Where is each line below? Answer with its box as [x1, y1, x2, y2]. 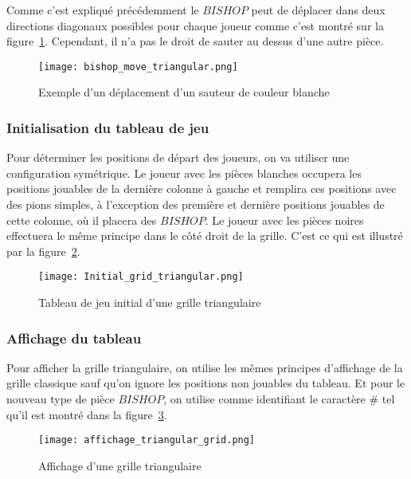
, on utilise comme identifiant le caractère [163, 391, 366, 407]
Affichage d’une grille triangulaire [38, 457, 202, 473]
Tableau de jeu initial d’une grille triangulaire [38, 294, 261, 311]
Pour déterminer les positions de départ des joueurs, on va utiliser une [6, 149, 350, 166]
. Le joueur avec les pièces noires [205, 211, 364, 228]
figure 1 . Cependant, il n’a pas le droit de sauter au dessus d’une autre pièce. [6, 33, 384, 49]
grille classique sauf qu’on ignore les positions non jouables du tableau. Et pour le [6, 375, 405, 391]
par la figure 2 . [6, 242, 80, 259]
